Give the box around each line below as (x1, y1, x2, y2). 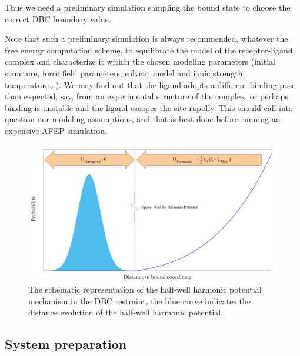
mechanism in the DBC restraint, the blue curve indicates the (28, 294, 251, 307)
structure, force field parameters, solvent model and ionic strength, (5, 66, 245, 79)
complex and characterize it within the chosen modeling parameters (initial (5, 55, 275, 68)
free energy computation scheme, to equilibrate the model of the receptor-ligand (5, 43, 293, 56)
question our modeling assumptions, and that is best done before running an (5, 113, 281, 125)
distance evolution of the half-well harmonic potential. (28, 306, 224, 318)
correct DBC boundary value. (5, 12, 111, 25)
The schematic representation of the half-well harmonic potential (28, 283, 262, 295)
